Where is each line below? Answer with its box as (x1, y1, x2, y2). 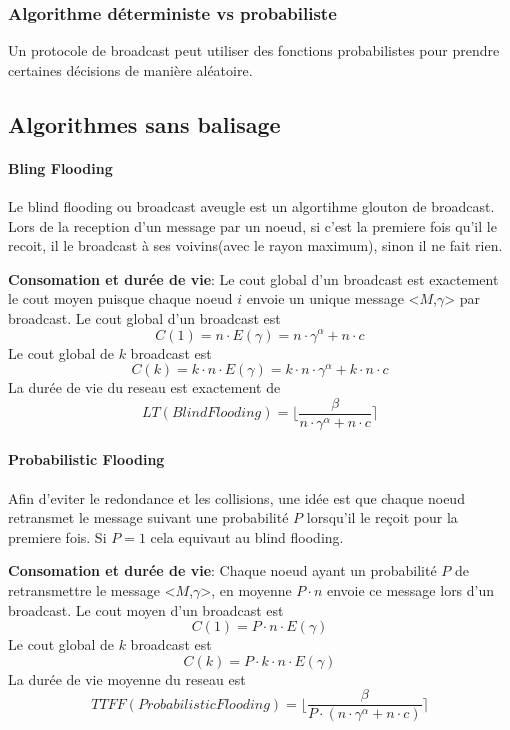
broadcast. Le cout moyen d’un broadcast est (8, 599, 284, 620)
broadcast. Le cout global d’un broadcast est (8, 307, 281, 328)
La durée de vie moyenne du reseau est (8, 668, 246, 689)
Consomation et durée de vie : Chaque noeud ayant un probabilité (8, 560, 437, 581)
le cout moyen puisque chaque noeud (8, 288, 233, 309)
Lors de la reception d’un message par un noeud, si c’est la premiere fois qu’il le (8, 215, 497, 236)
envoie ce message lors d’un (326, 579, 495, 600)
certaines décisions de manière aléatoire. (8, 59, 253, 80)
